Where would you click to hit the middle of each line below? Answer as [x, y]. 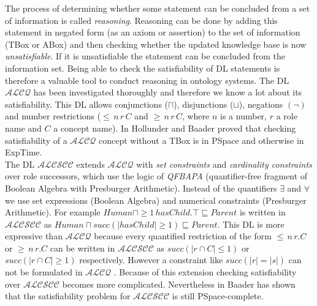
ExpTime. [24, 152]
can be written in [82, 248]
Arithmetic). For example [53, 212]
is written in [262, 212]
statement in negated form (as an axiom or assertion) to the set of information [153, 32]
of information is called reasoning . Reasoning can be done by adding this [141, 20]
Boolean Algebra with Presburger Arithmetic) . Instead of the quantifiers [141, 188]
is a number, [243, 116]
